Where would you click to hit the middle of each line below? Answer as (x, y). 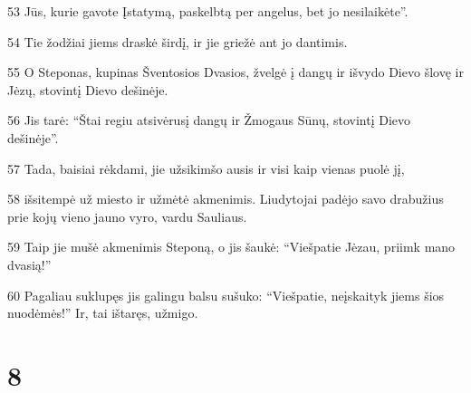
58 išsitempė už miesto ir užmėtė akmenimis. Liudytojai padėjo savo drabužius (226, 199)
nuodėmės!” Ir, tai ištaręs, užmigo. (103, 313)
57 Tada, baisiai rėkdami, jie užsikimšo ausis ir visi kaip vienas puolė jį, (206, 168)
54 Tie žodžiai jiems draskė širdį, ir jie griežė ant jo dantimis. (178, 41)
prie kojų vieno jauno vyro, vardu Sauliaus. (127, 216)
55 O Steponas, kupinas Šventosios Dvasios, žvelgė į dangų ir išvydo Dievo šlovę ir (235, 72)
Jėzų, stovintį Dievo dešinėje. (88, 89)
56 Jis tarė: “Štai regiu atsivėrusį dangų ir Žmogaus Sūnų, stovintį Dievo (209, 120)
